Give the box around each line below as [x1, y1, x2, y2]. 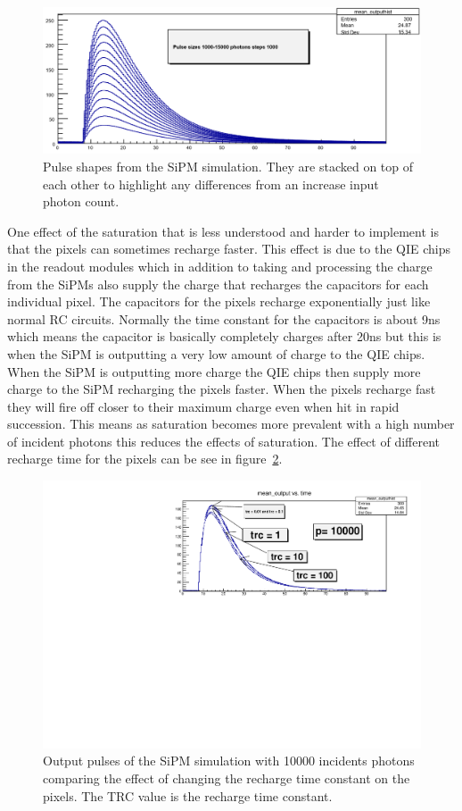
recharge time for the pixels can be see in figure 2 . [7, 449, 283, 468]
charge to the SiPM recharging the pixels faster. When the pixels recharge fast [7, 380, 436, 398]
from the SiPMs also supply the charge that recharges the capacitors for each [7, 274, 429, 293]
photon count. [43, 192, 120, 211]
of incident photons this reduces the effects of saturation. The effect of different [7, 431, 441, 450]
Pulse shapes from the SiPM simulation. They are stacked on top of [43, 156, 414, 175]
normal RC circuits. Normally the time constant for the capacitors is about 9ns [7, 309, 441, 328]
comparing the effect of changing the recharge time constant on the [43, 768, 410, 787]
